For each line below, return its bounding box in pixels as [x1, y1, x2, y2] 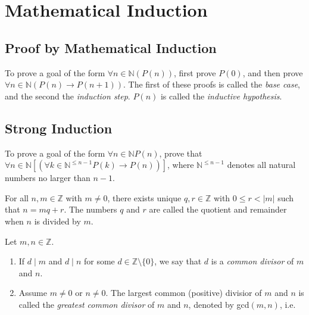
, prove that [159, 146, 202, 159]
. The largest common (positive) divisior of [105, 286, 262, 299]
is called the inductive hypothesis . [160, 89, 282, 102]
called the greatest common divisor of [18, 298, 155, 310]
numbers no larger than [5, 171, 90, 184]
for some [83, 255, 115, 267]
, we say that [154, 255, 202, 267]
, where [167, 158, 194, 171]
